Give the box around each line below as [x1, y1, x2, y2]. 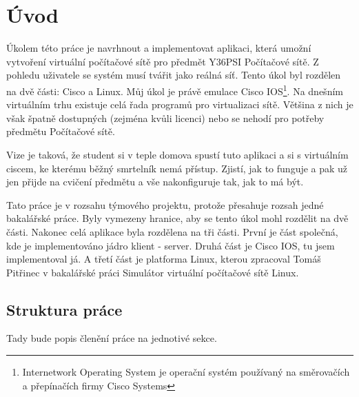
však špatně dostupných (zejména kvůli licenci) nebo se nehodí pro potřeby [6, 110, 325, 125]
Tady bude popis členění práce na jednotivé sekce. [6, 331, 217, 345]
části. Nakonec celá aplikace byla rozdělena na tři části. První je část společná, [6, 224, 338, 238]
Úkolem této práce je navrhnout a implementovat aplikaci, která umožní [6, 41, 311, 55]
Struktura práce [6, 298, 123, 320]
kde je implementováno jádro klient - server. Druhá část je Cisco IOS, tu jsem [6, 238, 335, 252]
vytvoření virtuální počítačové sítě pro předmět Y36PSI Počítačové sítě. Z [6, 54, 319, 68]
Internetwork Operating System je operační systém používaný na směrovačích [22, 365, 350, 379]
